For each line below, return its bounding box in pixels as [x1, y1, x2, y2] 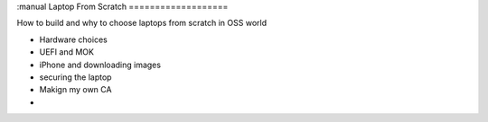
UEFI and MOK [39, 47, 95, 57]
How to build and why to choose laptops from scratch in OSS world [16, 18, 267, 29]
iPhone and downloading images [39, 59, 162, 70]
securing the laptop [39, 72, 112, 83]
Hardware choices [39, 34, 108, 45]
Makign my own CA [39, 84, 112, 95]
